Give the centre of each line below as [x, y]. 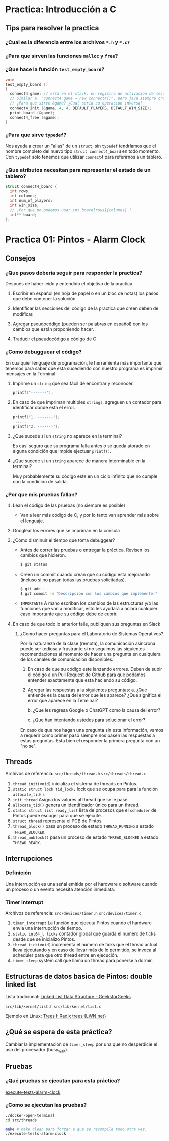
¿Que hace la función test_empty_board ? [55, 69]
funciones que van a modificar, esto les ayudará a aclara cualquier [89, 608]
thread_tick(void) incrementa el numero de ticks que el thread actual [85, 945]
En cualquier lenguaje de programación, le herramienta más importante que [83, 363]
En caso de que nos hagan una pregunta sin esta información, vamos [92, 730]
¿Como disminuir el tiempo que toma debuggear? [64, 540]
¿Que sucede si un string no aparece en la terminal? [67, 436]
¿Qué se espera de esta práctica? [59, 1032]
